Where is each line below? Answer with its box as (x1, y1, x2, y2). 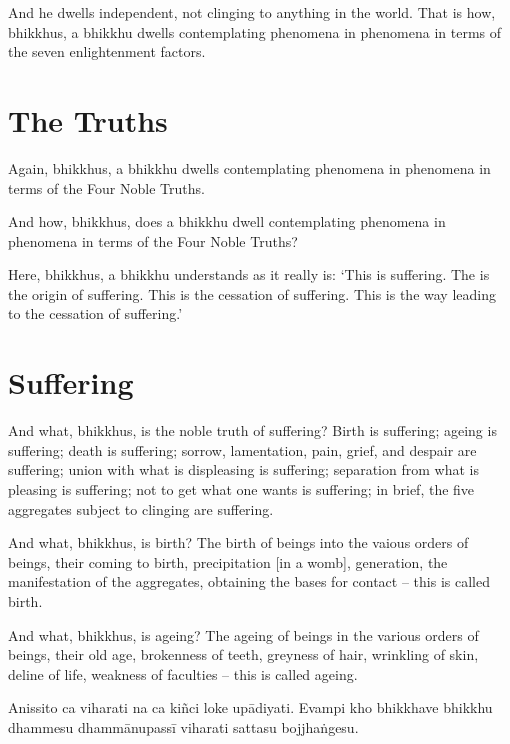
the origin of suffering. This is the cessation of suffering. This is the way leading (8, 283, 496, 304)
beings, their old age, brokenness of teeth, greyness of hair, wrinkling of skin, (8, 644, 479, 665)
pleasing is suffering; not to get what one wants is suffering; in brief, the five (8, 478, 475, 499)
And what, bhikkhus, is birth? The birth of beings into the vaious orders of (8, 532, 469, 553)
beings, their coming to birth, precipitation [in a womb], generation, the (8, 551, 448, 572)
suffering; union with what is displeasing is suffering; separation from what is (8, 459, 479, 480)
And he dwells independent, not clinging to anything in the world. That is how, (8, 2, 496, 22)
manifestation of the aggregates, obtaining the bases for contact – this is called (8, 571, 490, 592)
